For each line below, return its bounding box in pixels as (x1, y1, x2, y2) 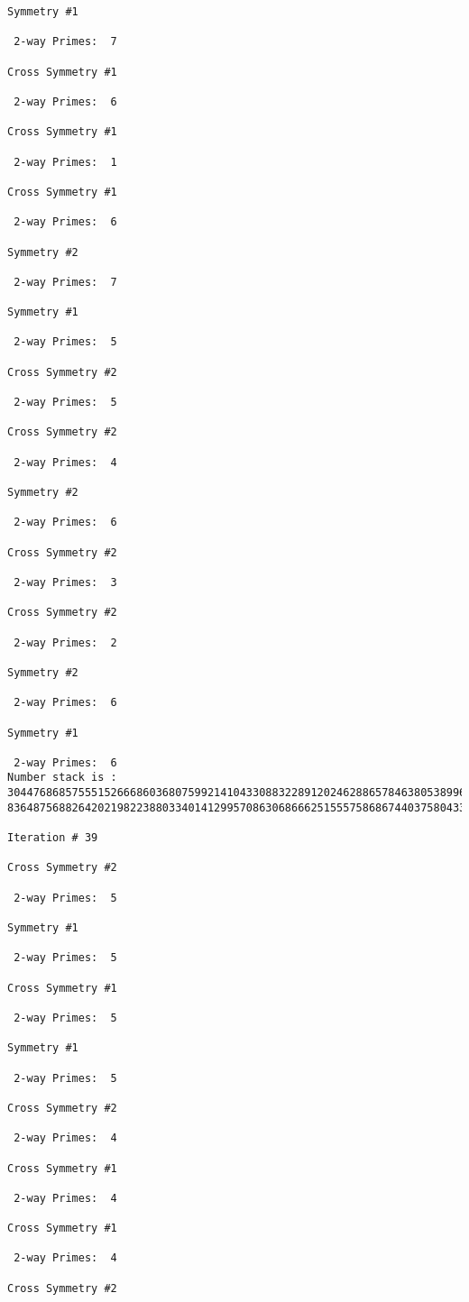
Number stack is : (7, 771, 117, 784)
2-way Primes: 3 (14, 575, 117, 589)
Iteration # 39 (7, 831, 98, 845)
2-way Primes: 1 (14, 155, 117, 169)
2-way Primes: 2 (14, 636, 117, 649)
